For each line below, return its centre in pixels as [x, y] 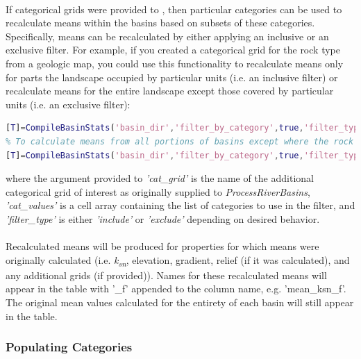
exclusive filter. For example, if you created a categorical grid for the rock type [173, 50]
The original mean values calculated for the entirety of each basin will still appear [180, 302]
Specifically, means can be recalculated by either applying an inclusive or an [167, 36]
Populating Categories [69, 347]
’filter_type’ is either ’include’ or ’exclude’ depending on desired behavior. [163, 218]
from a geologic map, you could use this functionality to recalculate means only [175, 63]
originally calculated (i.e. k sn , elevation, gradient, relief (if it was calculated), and [178, 260]
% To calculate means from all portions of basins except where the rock [180, 141]
